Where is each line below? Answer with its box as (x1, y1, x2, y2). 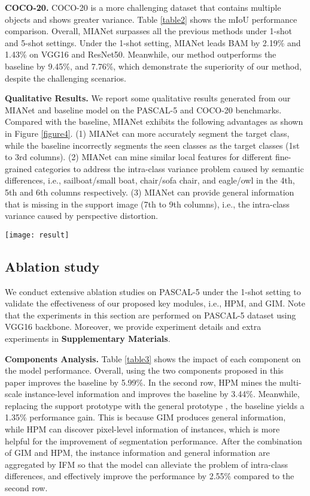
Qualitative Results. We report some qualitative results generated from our (5, 92, 291, 104)
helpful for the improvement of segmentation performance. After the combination (5, 434, 302, 447)
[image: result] (5, 230, 69, 239)
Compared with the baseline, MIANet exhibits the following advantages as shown (5, 115, 303, 128)
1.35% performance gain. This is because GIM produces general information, (5, 411, 286, 423)
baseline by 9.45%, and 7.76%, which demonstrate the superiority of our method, (5, 59, 302, 72)
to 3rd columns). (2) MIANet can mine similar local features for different (5, 151, 273, 163)
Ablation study (5, 257, 100, 275)
